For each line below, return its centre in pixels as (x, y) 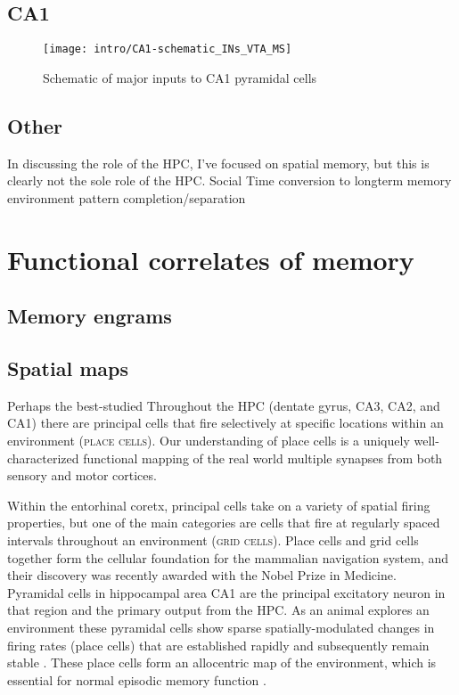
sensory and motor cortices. (82, 475)
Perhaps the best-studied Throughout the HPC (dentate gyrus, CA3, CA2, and (224, 405)
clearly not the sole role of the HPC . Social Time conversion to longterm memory (229, 180)
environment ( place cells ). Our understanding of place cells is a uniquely (209, 440)
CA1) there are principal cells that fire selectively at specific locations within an (225, 423)
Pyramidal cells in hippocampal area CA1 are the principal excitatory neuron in (226, 592)
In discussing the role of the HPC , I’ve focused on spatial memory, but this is (218, 163)
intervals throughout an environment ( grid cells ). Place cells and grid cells (213, 540)
